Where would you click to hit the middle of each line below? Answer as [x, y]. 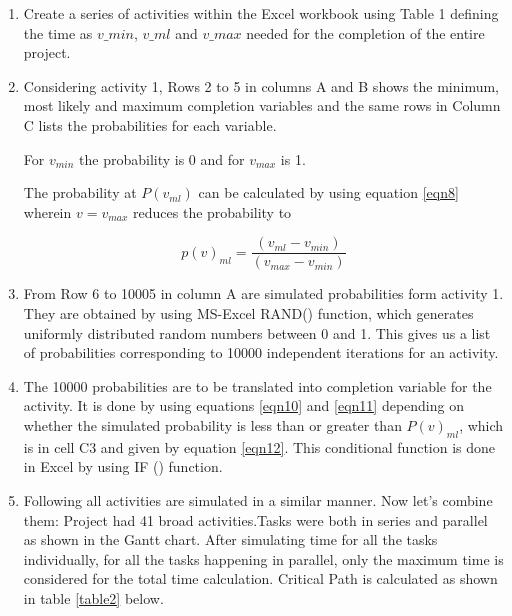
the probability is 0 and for [162, 158]
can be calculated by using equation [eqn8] [328, 192]
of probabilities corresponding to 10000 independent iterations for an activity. [261, 352]
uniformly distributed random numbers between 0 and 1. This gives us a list [257, 332]
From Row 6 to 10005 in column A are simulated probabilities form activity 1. [263, 293]
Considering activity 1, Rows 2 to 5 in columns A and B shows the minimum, [261, 85]
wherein [47, 211]
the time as [58, 32]
